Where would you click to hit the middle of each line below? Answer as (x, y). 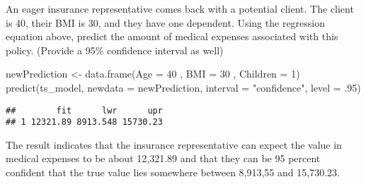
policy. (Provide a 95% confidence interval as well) (115, 50)
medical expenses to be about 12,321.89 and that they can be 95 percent (163, 158)
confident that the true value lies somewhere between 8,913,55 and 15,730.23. (173, 172)
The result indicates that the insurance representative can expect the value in (174, 144)
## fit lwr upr (84, 110)
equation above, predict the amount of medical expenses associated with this (172, 36)
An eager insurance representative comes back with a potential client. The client (180, 8)
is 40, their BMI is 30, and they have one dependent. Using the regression (166, 22)
